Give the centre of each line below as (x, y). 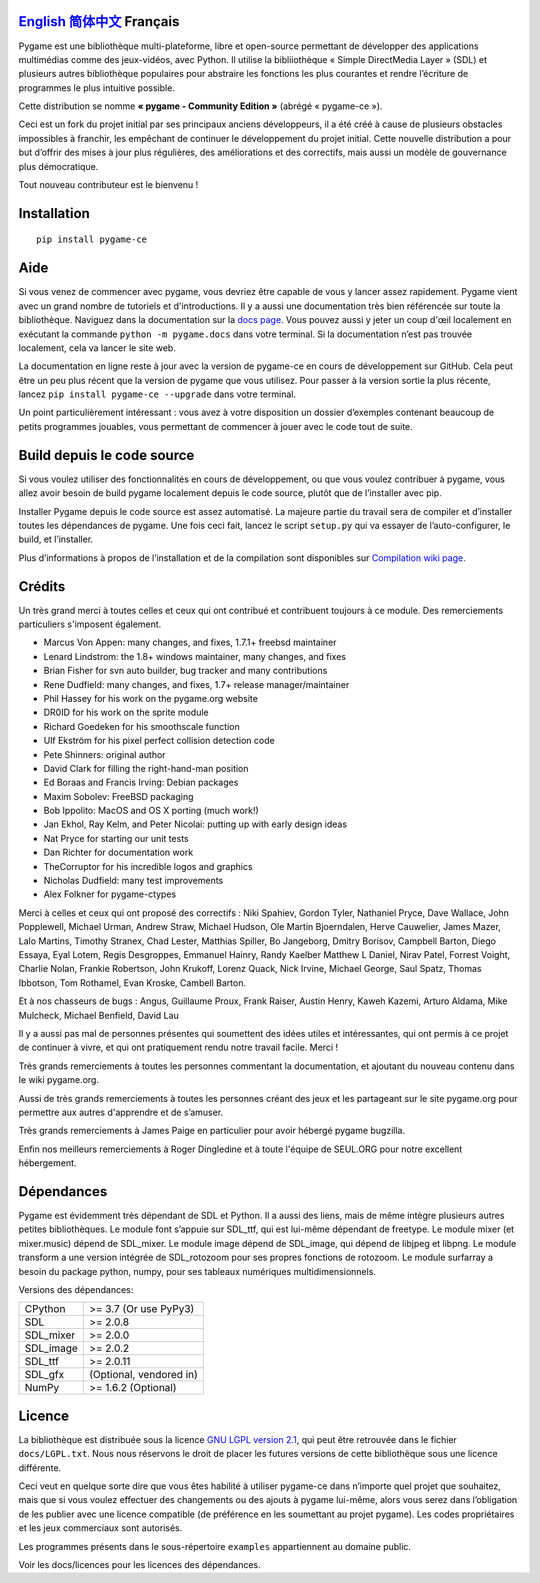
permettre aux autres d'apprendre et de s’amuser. (121, 1112)
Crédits (42, 586)
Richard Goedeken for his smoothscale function (141, 726)
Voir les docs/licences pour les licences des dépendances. (140, 1564)
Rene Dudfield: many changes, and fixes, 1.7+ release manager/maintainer (196, 684)
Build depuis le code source (106, 455)
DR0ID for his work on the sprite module (126, 712)
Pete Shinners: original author (104, 754)
